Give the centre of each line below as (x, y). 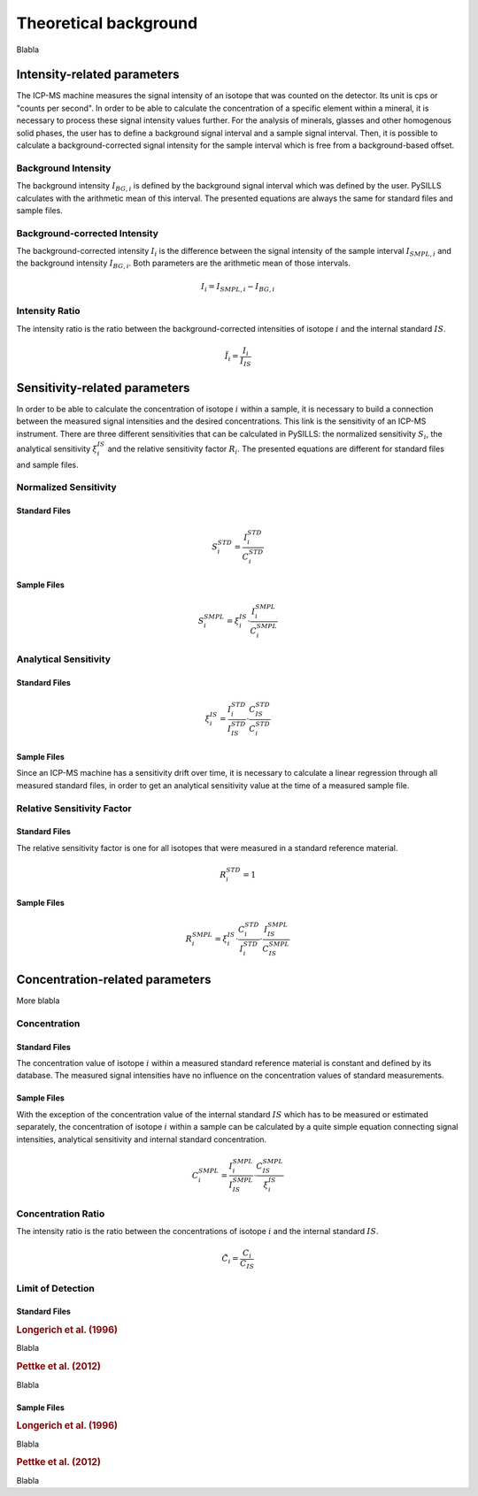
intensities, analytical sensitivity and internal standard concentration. (142, 1139)
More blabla (38, 1001)
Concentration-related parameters (114, 979)
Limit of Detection (55, 1288)
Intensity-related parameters (98, 75)
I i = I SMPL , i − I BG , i (238, 288)
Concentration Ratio (61, 1214)
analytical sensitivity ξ (57, 449)
